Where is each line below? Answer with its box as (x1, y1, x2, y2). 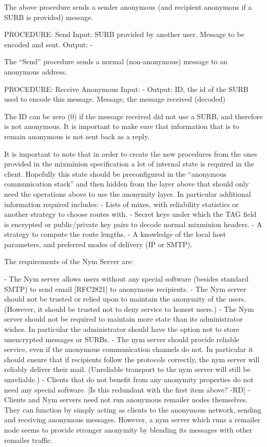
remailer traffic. (4, 434, 53, 445)
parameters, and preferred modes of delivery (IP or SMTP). (4, 238, 193, 249)
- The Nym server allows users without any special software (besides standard (4, 273, 249, 284)
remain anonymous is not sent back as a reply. (4, 131, 150, 141)
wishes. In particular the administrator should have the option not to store (4, 324, 239, 334)
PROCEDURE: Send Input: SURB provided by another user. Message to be (4, 29, 244, 40)
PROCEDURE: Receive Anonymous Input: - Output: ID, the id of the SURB (4, 83, 249, 94)
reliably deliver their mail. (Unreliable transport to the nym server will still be (4, 364, 251, 375)
